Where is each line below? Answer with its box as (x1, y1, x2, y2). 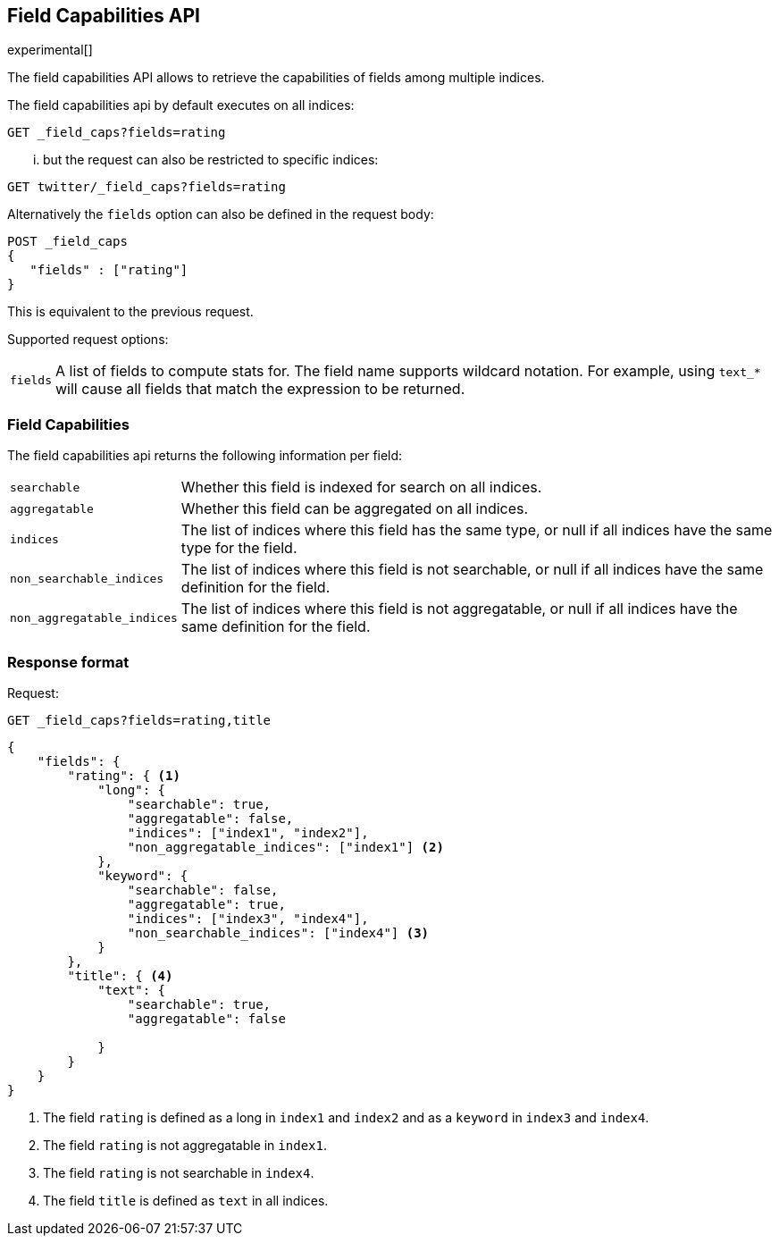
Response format (7, 652, 130, 671)
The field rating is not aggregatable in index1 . (43, 1137, 327, 1153)
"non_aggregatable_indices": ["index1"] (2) (127, 839, 444, 854)
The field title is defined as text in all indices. (43, 1192, 329, 1208)
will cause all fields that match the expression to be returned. (54, 380, 465, 399)
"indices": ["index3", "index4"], (127, 911, 369, 926)
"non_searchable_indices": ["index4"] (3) (127, 925, 430, 940)
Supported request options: (7, 332, 169, 348)
